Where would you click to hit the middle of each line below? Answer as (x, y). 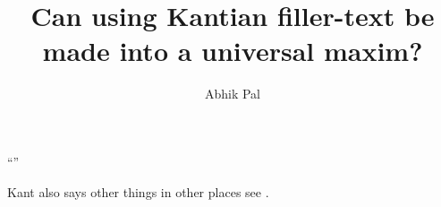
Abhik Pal (233, 94)
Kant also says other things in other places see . (138, 191)
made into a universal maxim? (233, 51)
